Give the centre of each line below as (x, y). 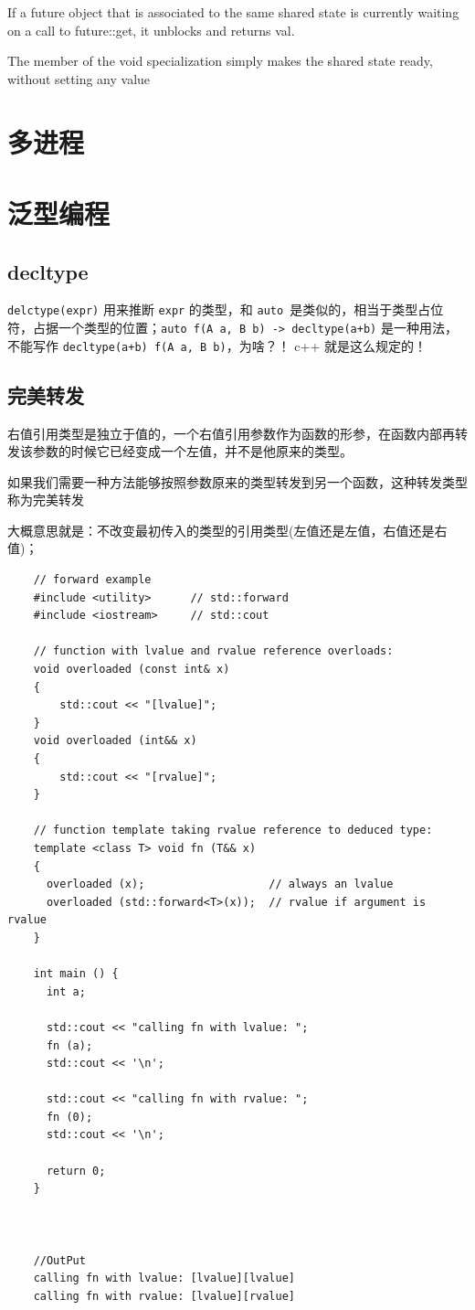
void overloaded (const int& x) (132, 670)
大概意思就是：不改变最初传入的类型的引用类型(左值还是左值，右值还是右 (227, 530)
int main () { (76, 974)
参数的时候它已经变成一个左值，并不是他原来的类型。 (192, 451)
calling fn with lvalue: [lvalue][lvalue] (164, 1278)
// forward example (92, 580)
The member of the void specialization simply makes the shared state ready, (220, 61)
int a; (66, 991)
